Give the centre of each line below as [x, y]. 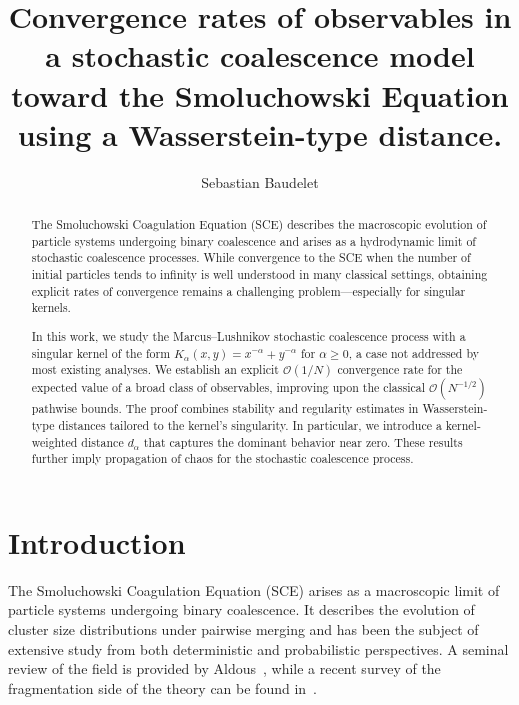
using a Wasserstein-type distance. [260, 133]
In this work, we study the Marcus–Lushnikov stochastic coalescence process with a [248, 335]
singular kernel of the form [101, 352]
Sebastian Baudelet [260, 181]
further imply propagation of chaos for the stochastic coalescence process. [222, 458]
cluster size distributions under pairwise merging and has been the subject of [243, 629]
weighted [54, 441]
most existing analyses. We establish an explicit [155, 369]
